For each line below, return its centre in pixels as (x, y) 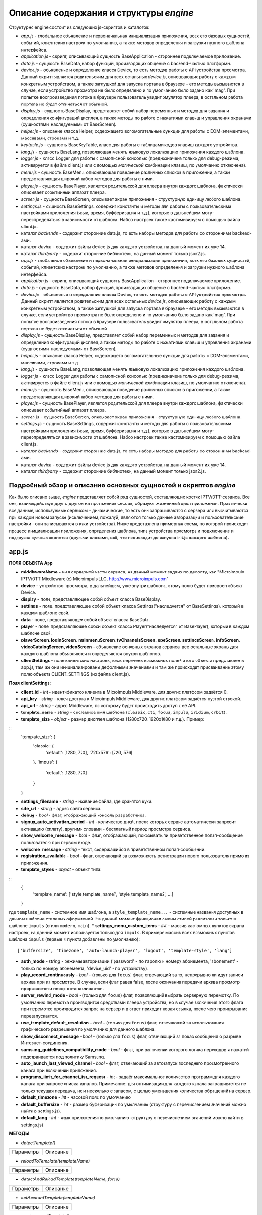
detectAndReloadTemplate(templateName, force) (71, 1179)
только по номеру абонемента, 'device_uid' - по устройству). (84, 968)
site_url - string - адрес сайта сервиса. (61, 808)
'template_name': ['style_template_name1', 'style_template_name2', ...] (103, 894)
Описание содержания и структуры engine (101, 13)
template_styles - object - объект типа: (61, 869)
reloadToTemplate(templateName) (56, 1161)
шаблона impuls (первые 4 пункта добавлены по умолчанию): (74, 939)
